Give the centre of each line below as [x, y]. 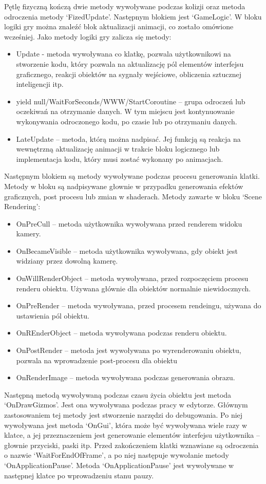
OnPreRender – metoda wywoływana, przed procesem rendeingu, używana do [139, 305]
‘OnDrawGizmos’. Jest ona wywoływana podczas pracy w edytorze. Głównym [126, 405]
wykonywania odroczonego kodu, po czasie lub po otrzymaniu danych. [127, 121]
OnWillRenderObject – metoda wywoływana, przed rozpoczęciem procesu [132, 278]
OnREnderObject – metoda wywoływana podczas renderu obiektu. [121, 333]
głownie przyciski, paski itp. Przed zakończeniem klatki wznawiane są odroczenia [131, 445]
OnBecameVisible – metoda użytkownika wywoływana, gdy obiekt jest [127, 250]
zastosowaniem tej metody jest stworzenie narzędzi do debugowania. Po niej [123, 415]
